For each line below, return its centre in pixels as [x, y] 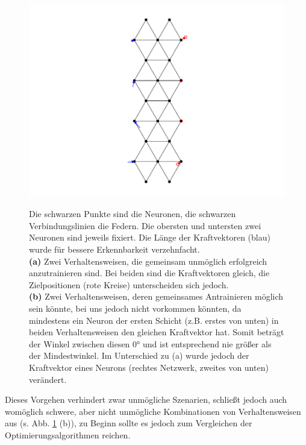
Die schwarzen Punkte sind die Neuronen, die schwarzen [133, 214]
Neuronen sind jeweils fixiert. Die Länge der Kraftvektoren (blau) [150, 237]
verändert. [48, 379]
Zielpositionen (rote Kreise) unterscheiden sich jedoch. [129, 284]
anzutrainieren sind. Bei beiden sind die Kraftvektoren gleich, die [149, 273]
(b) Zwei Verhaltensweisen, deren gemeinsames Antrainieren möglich [156, 296]
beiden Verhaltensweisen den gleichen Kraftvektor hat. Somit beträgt [157, 332]
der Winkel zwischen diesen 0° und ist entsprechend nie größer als [150, 343]
